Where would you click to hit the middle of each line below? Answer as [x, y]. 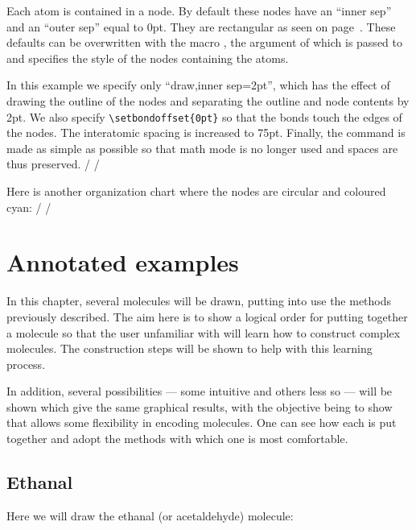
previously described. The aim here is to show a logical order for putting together [207, 316]
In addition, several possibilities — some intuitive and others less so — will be [200, 391]
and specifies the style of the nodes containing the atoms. [148, 58]
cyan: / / [29, 207]
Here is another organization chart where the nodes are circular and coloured [196, 191]
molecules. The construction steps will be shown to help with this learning [189, 348]
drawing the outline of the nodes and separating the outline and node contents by [208, 100]
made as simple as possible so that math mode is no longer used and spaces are [202, 148]
